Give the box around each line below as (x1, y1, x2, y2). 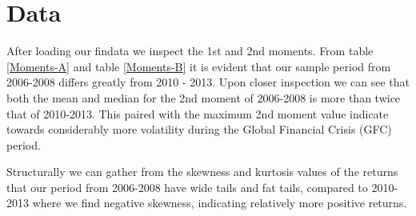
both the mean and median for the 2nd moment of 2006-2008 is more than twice (6, 89, 401, 106)
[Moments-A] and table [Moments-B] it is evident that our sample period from (6, 58, 391, 74)
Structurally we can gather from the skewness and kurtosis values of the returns (6, 163, 398, 180)
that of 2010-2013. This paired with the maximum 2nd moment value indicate (6, 105, 389, 122)
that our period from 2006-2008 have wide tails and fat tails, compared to (6, 178, 368, 195)
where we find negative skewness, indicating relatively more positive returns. (32, 194, 407, 211)
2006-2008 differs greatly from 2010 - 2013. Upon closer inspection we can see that (6, 74, 410, 90)
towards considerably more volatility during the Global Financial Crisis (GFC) (6, 121, 392, 138)
